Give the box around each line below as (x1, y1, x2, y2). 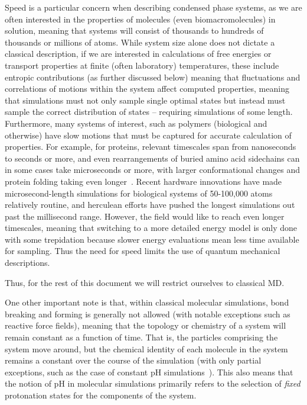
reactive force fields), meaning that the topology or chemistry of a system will (5, 319, 286, 332)
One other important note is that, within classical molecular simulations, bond (5, 296, 289, 308)
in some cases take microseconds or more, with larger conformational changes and (5, 163, 300, 176)
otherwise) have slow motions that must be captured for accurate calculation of (5, 128, 292, 141)
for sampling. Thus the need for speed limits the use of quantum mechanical (5, 245, 280, 257)
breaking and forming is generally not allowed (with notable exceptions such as (5, 307, 290, 320)
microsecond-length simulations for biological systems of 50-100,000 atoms (5, 187, 273, 199)
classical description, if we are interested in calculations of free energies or (5, 47, 272, 60)
